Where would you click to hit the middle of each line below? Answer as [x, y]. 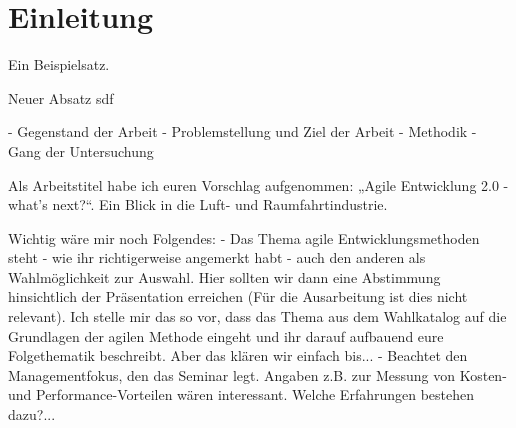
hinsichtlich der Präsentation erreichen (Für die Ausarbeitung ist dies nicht [238, 296]
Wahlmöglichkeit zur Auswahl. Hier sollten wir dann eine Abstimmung [224, 276]
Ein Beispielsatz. [59, 64]
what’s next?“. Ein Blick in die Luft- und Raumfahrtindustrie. [198, 204]
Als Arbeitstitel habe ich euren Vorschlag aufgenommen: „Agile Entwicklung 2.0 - [258, 184]
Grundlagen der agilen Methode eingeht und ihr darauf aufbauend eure [226, 335]
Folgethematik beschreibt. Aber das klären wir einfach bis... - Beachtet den [238, 355]
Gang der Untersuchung [81, 150]
